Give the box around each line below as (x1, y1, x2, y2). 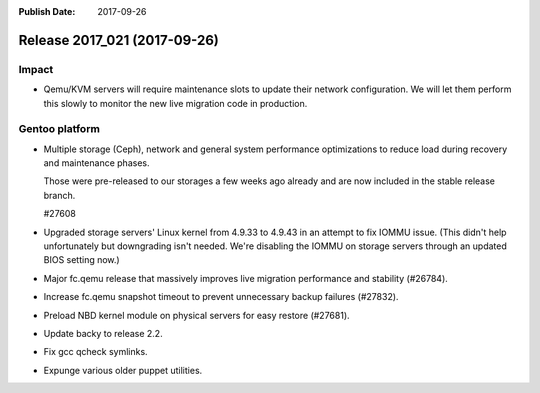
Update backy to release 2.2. (43, 327, 164, 339)
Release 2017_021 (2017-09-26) (18, 31, 220, 49)
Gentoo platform (18, 122, 100, 136)
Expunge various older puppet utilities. (43, 364, 203, 376)
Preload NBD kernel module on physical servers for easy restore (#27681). (43, 309, 350, 321)
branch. (43, 189, 76, 201)
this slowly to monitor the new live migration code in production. (43, 97, 308, 109)
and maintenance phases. (43, 157, 150, 169)
